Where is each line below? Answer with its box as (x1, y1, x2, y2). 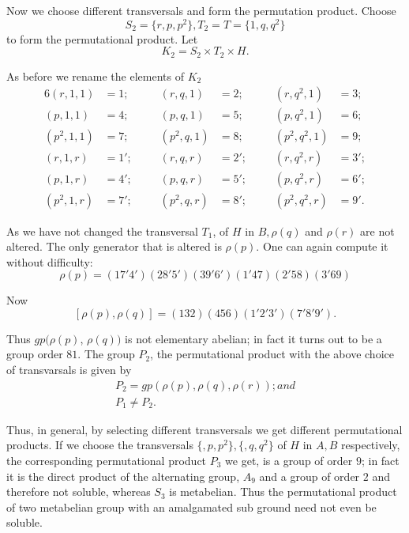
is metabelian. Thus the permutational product (169, 483, 397, 500)
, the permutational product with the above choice (150, 346, 394, 362)
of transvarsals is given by (6, 361, 132, 378)
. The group (77, 346, 135, 362)
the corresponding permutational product (6, 452, 207, 468)
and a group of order (259, 467, 360, 484)
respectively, (341, 437, 400, 453)
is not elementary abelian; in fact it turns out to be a (125, 330, 382, 346)
